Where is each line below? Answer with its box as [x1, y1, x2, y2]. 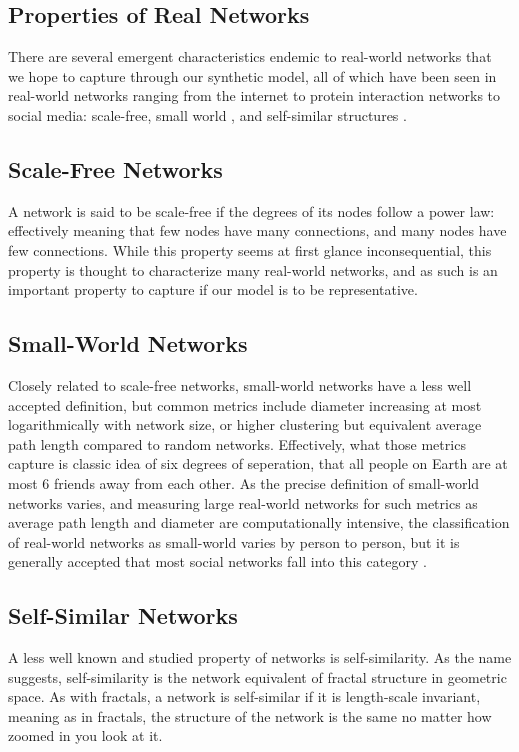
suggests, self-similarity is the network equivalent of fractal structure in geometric [8, 666, 507, 687]
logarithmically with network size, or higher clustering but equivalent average [8, 414, 482, 435]
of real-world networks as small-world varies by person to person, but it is [8, 531, 460, 552]
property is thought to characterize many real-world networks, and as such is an [8, 259, 498, 280]
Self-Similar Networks [8, 600, 238, 631]
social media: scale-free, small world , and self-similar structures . [8, 104, 407, 125]
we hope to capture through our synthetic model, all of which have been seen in [8, 65, 497, 86]
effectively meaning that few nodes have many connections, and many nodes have [8, 220, 507, 241]
